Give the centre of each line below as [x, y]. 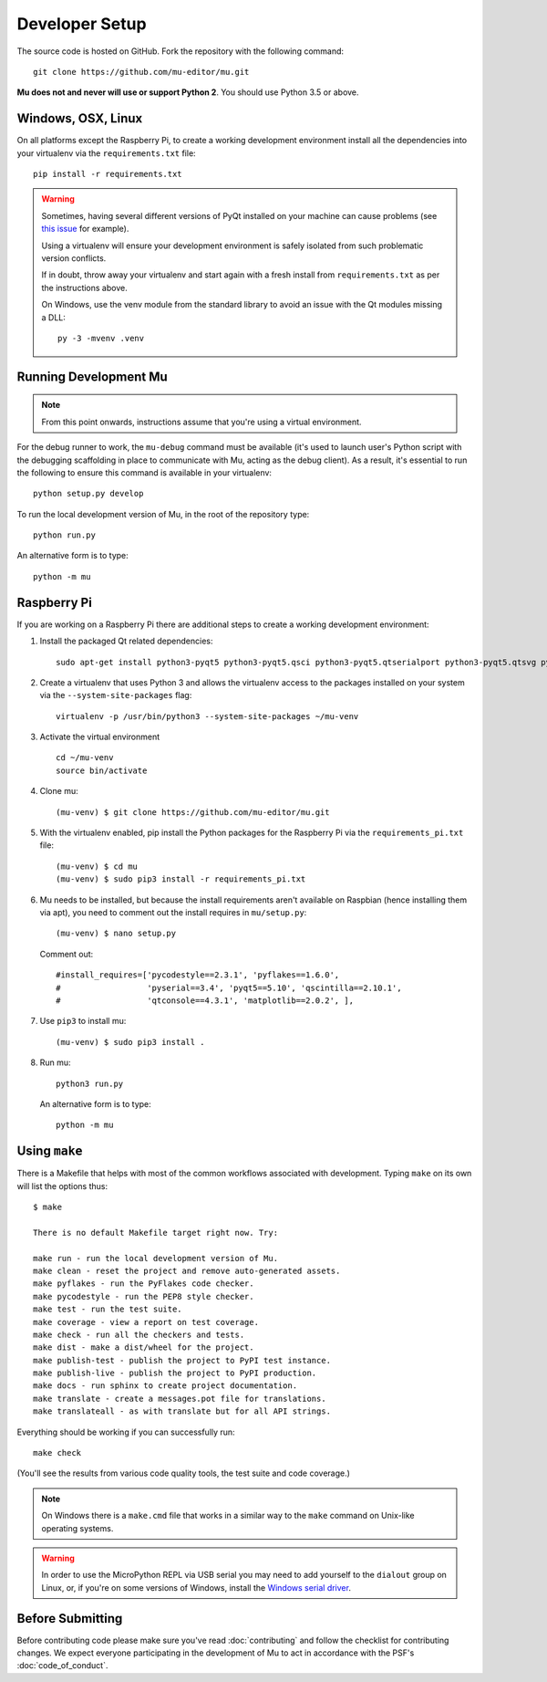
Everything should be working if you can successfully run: [126, 1432]
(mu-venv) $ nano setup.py [116, 934]
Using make [50, 1151]
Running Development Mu [92, 376]
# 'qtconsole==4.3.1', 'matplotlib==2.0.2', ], [205, 1000]
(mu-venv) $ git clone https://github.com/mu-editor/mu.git [193, 812]
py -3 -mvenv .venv [101, 338]
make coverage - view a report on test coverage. [146, 1322]
